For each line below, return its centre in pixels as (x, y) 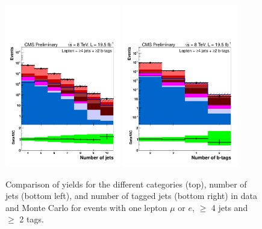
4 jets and (229, 207)
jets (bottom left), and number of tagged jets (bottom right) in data (131, 196)
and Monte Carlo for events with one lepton (86, 207)
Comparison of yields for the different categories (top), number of (126, 184)
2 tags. (32, 219)
